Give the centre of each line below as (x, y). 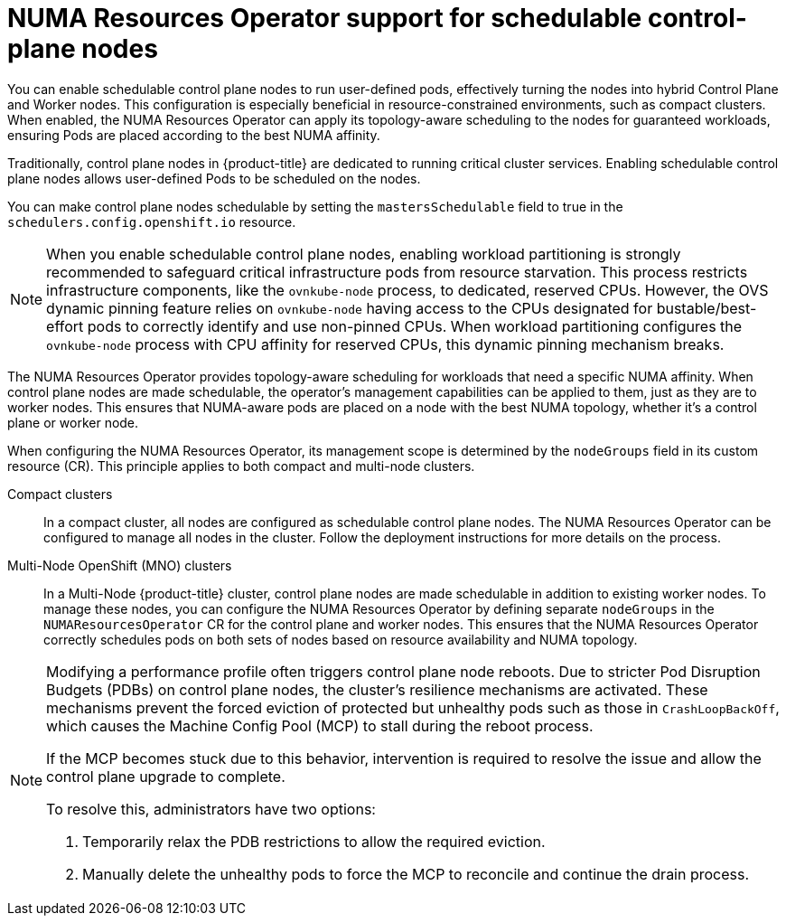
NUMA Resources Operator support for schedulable (325, 18)
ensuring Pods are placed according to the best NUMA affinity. (194, 135)
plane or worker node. (73, 422)
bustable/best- (706, 308)
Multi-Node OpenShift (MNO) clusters (120, 565)
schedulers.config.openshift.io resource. (152, 221)
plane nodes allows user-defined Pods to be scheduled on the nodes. (214, 178)
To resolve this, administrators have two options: (211, 809)
